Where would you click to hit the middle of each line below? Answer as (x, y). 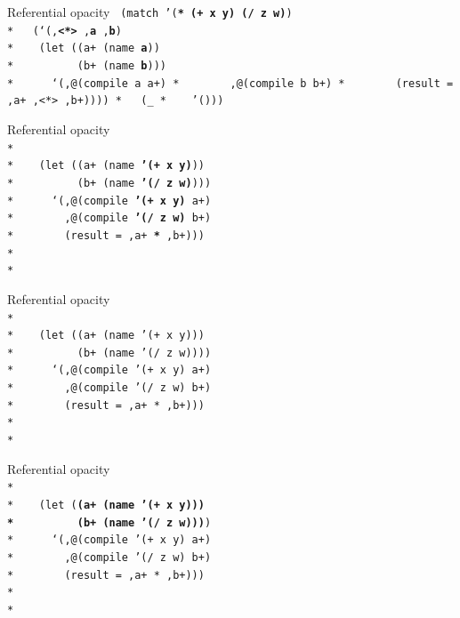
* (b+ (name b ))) (87, 65)
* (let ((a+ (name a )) (84, 48)
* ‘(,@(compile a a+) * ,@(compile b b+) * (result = (230, 83)
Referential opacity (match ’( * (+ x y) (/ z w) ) (150, 12)
